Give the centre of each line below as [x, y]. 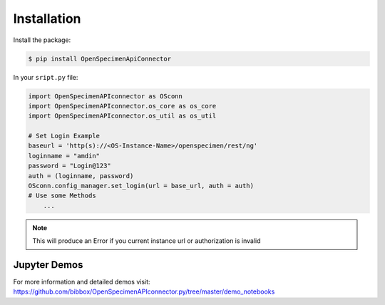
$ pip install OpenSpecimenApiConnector [99, 58]
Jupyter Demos [48, 265]
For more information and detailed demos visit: [82, 282]
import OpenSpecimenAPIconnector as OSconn [106, 96]
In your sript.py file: [46, 77]
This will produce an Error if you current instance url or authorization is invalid [147, 241]
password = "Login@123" [70, 166]
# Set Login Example [64, 136]
